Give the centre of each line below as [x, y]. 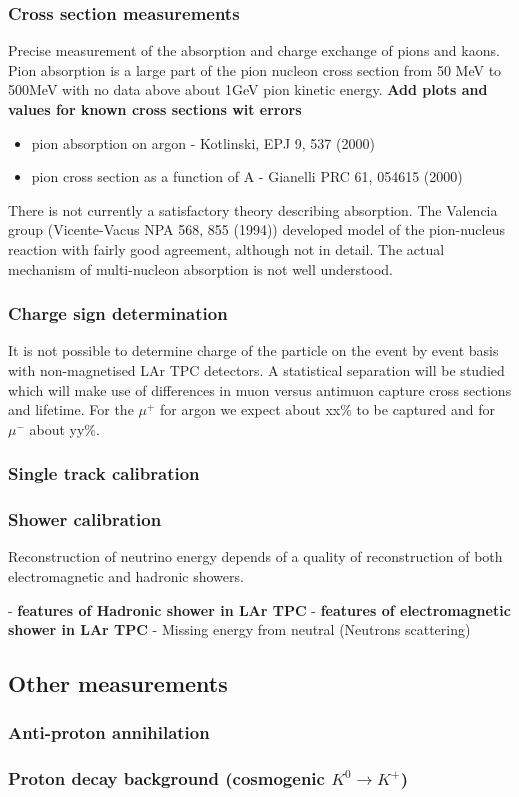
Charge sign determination [118, 313]
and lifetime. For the [71, 409]
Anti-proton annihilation [109, 732]
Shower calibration [85, 519]
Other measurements [118, 683]
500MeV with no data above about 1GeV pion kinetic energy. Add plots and [248, 89]
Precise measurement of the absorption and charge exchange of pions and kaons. [254, 50]
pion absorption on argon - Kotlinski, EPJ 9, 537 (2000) [203, 142]
